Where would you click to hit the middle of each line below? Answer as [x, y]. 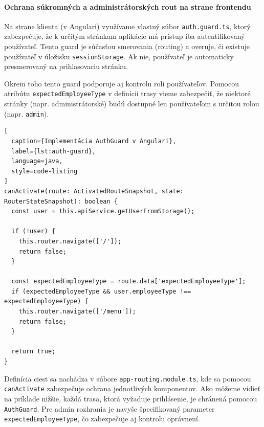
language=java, [37, 161]
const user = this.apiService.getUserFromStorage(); [103, 211]
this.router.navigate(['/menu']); [77, 312]
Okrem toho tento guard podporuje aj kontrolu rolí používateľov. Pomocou [122, 83]
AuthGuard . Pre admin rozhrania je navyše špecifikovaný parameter [109, 408]
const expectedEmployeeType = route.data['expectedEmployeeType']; [129, 282]
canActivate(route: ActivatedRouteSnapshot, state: [94, 191]
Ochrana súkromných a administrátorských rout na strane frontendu [128, 6]
